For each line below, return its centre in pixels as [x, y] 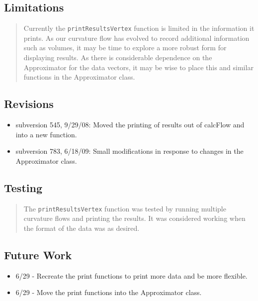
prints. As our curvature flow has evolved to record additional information [136, 38]
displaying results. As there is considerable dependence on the [118, 57]
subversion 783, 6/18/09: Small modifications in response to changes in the [129, 151]
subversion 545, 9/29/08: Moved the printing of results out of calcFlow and [130, 125]
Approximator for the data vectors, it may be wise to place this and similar [138, 67]
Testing [23, 187]
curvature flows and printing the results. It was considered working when [134, 218]
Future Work [38, 254]
